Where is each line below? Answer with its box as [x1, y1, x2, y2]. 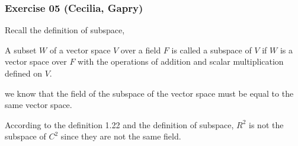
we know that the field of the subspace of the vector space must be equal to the [5, 87, 294, 99]
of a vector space [49, 43, 111, 56]
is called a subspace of [171, 43, 252, 56]
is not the [249, 118, 284, 131]
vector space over [5, 55, 67, 68]
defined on [5, 67, 43, 79]
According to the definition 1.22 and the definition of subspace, [5, 118, 234, 131]
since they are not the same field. [60, 130, 181, 142]
